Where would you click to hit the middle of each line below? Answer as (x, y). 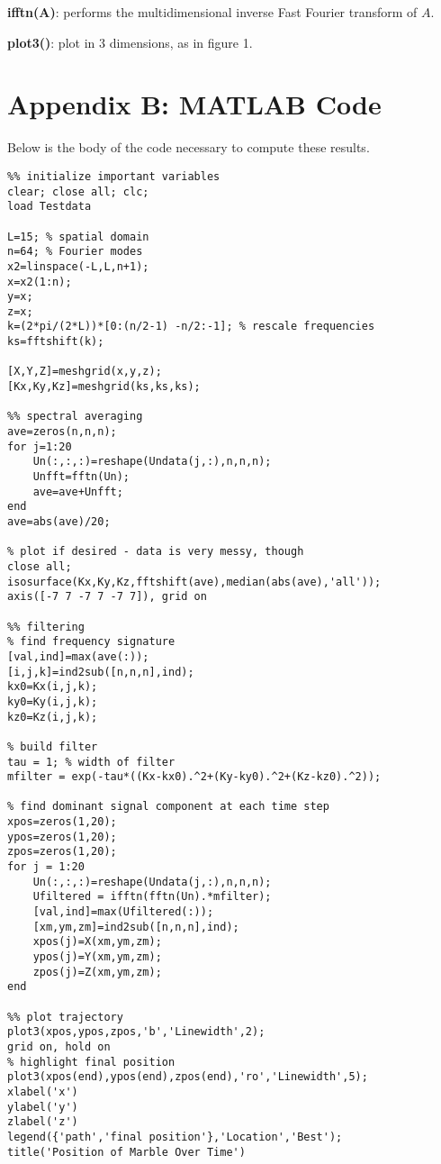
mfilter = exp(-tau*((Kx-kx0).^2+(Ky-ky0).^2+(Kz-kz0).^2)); (194, 777)
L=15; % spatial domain (78, 236)
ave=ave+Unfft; (78, 491)
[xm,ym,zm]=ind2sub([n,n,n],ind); (136, 927)
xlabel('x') (43, 1091)
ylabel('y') (43, 1107)
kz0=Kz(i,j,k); (53, 717)
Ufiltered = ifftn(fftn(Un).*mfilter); (152, 897)
